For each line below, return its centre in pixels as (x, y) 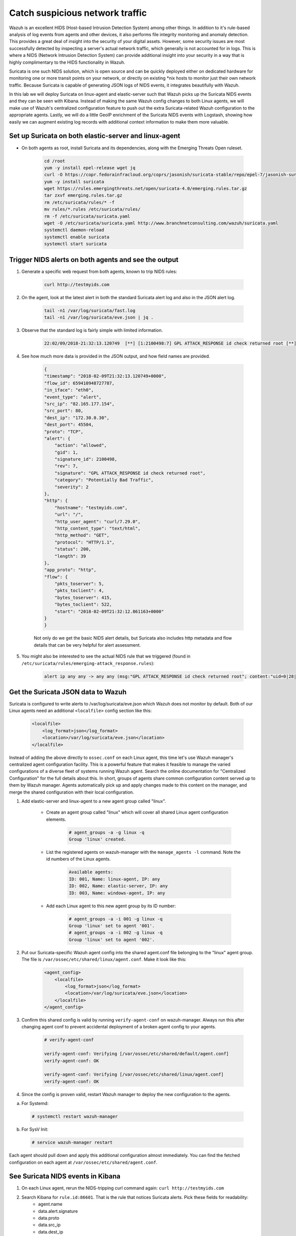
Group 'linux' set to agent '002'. (112, 940)
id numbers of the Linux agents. (78, 859)
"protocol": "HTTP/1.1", (85, 542)
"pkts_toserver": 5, (79, 584)
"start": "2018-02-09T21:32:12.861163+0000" (109, 611)
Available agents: (91, 872)
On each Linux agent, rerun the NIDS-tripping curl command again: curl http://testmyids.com (123, 1188)
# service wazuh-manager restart (72, 1143)
